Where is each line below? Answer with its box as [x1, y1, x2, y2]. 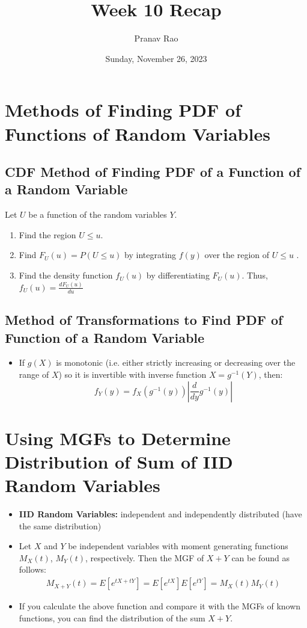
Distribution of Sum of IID [5, 449, 233, 473]
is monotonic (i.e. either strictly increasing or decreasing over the [56, 356, 296, 369]
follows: [19, 563, 46, 576]
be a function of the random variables [28, 208, 167, 221]
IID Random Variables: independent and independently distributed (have [19, 508, 302, 520]
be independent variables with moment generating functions [68, 540, 288, 552]
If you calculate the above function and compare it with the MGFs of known [19, 600, 301, 612]
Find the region [19, 228, 76, 241]
